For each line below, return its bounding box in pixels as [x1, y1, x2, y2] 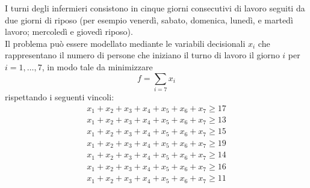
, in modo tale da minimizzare [42, 60, 153, 73]
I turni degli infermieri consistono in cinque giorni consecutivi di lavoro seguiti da [5, 2, 305, 14]
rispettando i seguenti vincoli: [5, 90, 114, 103]
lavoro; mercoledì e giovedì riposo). [5, 25, 133, 38]
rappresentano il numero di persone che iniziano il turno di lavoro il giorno [5, 49, 280, 61]
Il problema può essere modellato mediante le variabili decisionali [5, 37, 246, 49]
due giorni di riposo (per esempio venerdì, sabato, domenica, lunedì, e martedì [5, 13, 293, 26]
